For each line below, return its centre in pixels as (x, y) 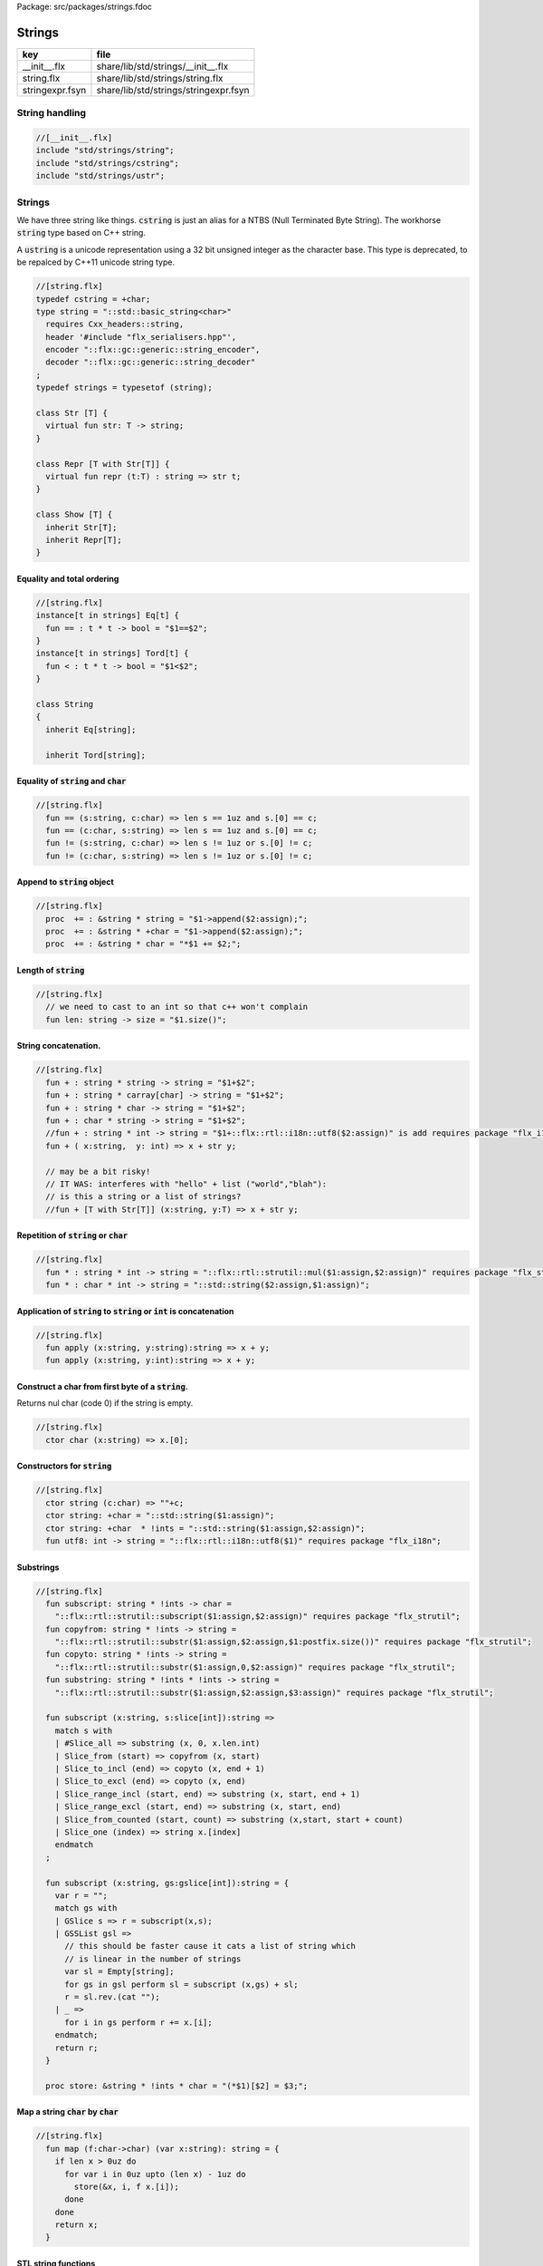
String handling (51, 113)
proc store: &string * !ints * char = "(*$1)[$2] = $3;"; (177, 2086)
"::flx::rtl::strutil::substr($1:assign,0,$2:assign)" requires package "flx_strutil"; (255, 1667)
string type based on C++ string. (81, 233)
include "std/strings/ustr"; (100, 176)
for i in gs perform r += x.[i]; (138, 2022)
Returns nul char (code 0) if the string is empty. (105, 1403)
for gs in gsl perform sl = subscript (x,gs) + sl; (181, 1984)
